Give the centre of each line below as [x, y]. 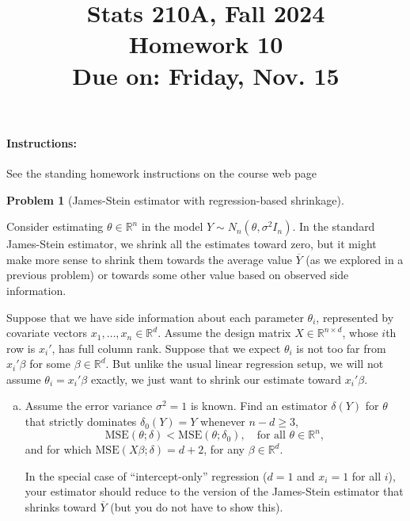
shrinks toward [61, 506]
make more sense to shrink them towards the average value [149, 259]
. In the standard [334, 226]
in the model [172, 226]
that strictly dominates [81, 421]
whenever [223, 421]
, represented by [355, 317]
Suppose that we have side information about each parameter [155, 317]
